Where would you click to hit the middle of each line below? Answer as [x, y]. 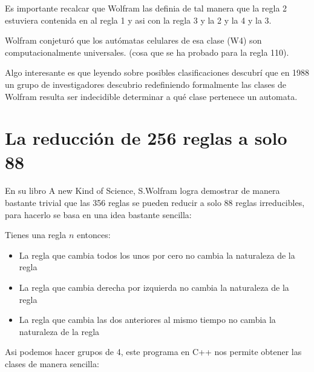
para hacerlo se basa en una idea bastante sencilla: [98, 214]
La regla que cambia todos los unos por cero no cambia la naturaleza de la [157, 255]
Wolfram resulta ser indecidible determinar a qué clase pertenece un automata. [151, 96]
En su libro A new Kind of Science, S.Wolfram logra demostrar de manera [142, 191]
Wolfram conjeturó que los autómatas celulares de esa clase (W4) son [133, 40]
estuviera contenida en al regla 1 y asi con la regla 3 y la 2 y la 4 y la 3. [138, 20]
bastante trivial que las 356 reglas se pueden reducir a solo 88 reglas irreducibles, [155, 203]
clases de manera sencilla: [52, 364]
